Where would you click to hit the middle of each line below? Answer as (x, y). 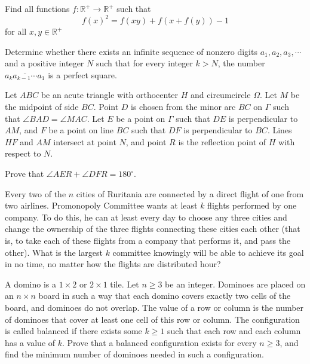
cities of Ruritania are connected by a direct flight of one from (190, 193)
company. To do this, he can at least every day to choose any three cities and (146, 217)
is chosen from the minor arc (183, 107)
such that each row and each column (234, 331)
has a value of (30, 342)
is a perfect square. (82, 74)
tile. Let (125, 284)
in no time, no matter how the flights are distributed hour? (113, 264)
